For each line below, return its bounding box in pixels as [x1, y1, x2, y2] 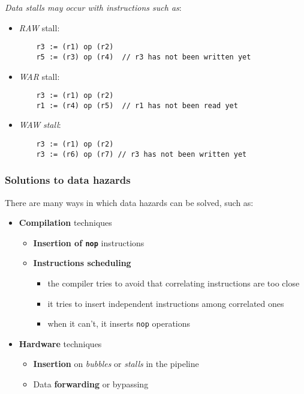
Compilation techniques [19, 216, 112, 229]
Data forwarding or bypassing [33, 378, 149, 390]
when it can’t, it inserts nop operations [47, 317, 191, 330]
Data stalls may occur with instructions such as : [5, 1, 182, 13]
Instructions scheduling [33, 256, 131, 269]
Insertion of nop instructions [33, 236, 145, 249]
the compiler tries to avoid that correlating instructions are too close [47, 276, 300, 289]
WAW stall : [19, 118, 61, 131]
